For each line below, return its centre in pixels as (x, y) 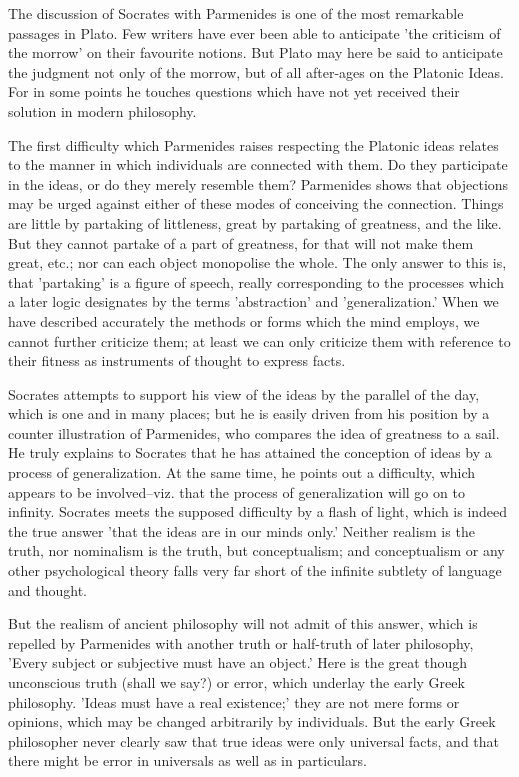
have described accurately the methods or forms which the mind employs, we (244, 320)
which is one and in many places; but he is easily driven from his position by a (249, 413)
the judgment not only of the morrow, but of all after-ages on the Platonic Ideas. (256, 71)
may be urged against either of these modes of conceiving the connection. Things (256, 203)
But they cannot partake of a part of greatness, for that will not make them (241, 242)
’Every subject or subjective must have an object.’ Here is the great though (238, 662)
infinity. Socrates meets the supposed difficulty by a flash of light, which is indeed (258, 511)
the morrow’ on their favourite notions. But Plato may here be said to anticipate (255, 52)
